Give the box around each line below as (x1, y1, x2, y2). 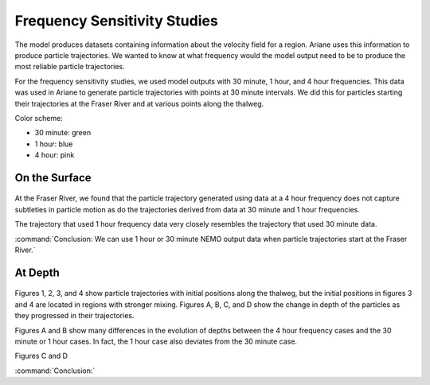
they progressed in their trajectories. (14, 311, 135, 321)
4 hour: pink (34, 150, 75, 160)
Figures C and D (14, 351, 68, 361)
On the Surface (14, 171, 92, 185)
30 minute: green (34, 128, 92, 138)
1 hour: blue (34, 139, 73, 149)
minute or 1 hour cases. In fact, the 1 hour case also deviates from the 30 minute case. (14, 336, 298, 346)
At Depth (14, 266, 60, 279)
